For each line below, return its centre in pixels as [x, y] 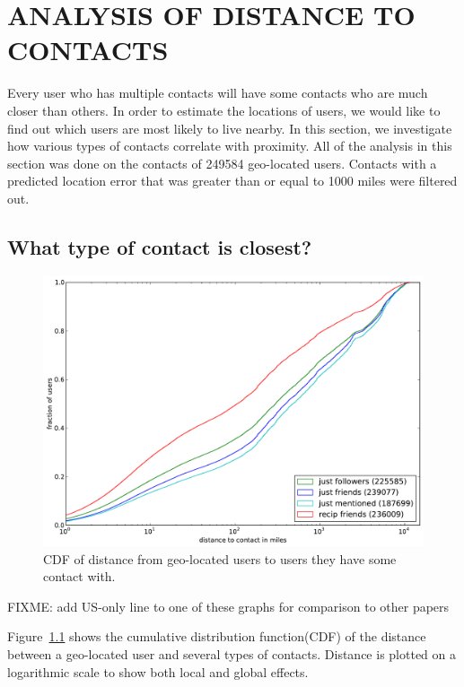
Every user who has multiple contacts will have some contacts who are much [218, 93]
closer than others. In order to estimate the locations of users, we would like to [224, 110]
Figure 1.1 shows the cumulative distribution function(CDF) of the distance [217, 636]
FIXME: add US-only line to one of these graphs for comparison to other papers [228, 606]
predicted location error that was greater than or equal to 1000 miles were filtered [232, 181]
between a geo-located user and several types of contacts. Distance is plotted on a [232, 654]
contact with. [79, 576]
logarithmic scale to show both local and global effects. [158, 671]
